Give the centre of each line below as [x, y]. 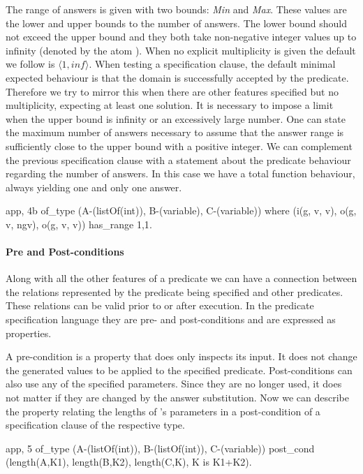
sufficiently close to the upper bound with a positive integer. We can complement [179, 146]
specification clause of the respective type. [95, 425]
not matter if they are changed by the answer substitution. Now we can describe [177, 398]
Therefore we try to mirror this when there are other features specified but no [172, 91]
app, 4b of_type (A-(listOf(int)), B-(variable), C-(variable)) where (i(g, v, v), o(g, [181, 210]
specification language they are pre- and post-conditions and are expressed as [171, 319]
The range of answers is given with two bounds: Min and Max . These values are [176, 9]
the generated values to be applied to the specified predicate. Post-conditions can [179, 370]
